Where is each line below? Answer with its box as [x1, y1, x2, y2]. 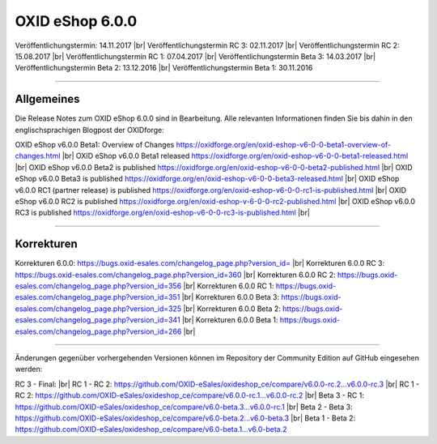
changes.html [15, 151, 61, 161]
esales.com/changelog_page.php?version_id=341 [15, 315, 181, 325]
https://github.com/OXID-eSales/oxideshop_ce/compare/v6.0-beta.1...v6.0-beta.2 [15, 425, 287, 434]
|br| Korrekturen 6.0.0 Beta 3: [181, 292, 280, 302]
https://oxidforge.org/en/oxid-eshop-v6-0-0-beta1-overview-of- [176, 140, 392, 150]
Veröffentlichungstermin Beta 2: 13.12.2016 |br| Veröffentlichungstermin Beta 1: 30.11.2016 [15, 63, 313, 73]
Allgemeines [15, 92, 80, 106]
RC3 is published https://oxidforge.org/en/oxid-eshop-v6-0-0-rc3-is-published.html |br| [15, 207, 311, 218]
